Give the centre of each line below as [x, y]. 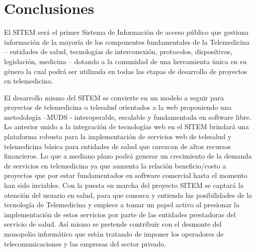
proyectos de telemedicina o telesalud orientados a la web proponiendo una [118, 107]
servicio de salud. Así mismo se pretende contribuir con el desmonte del [113, 224]
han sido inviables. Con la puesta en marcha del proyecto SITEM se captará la [124, 185]
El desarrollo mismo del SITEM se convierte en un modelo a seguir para [114, 97]
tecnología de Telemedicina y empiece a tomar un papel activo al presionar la [122, 205]
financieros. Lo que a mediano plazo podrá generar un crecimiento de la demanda [128, 156]
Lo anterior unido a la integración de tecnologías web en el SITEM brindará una [127, 126]
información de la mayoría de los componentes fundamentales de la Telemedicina [127, 42]
